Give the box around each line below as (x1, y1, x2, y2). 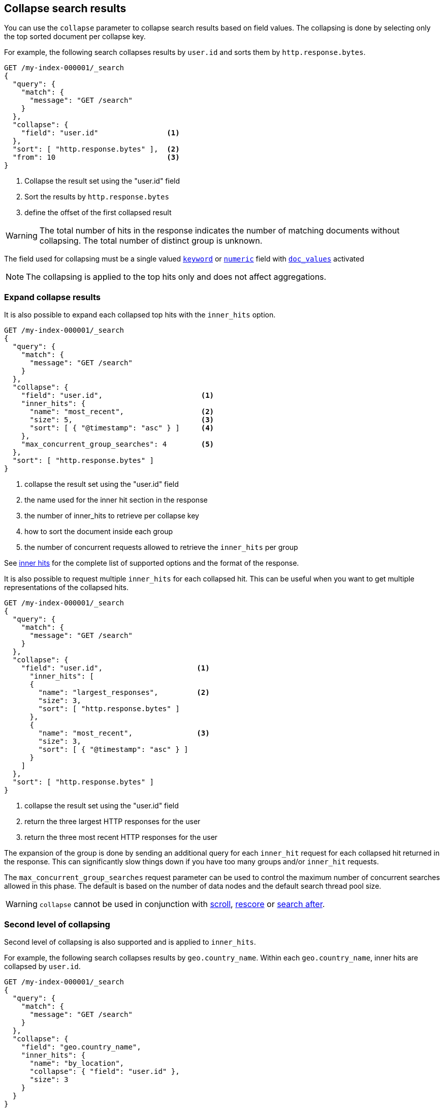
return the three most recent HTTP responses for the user (24, 833, 218, 842)
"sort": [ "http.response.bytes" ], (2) (12, 145, 180, 154)
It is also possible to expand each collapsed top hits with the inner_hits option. (4, 310, 276, 319)
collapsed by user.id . (4, 961, 81, 971)
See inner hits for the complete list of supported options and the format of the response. (4, 559, 299, 568)
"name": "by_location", (29, 1059, 124, 1067)
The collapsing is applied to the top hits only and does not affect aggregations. (26, 272, 327, 282)
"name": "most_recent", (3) (38, 729, 210, 738)
